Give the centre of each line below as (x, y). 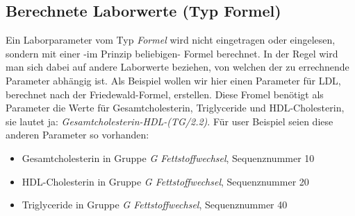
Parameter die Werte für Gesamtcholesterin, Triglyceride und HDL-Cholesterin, (175, 108)
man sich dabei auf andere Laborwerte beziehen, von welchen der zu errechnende (177, 67)
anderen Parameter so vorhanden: (77, 135)
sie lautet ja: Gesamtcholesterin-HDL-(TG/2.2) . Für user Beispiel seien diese (170, 121)
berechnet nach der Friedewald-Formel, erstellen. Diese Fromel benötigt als (165, 94)
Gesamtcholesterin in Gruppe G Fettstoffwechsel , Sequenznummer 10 (168, 157)
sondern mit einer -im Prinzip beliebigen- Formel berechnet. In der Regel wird (172, 53)
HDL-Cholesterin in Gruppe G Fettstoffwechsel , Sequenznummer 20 (165, 181)
